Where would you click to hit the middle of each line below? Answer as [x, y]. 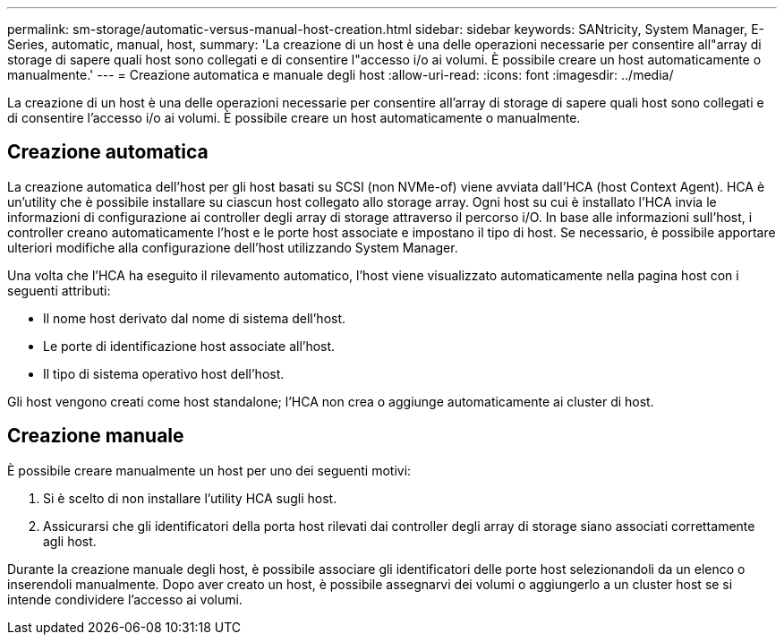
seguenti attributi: [59, 290]
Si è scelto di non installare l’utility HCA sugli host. [190, 498]
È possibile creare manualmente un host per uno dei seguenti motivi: [209, 470]
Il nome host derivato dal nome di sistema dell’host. [195, 318]
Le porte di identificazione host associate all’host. [189, 346]
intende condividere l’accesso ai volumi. [125, 599]
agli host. [70, 541]
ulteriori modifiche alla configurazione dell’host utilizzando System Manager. [233, 247]
